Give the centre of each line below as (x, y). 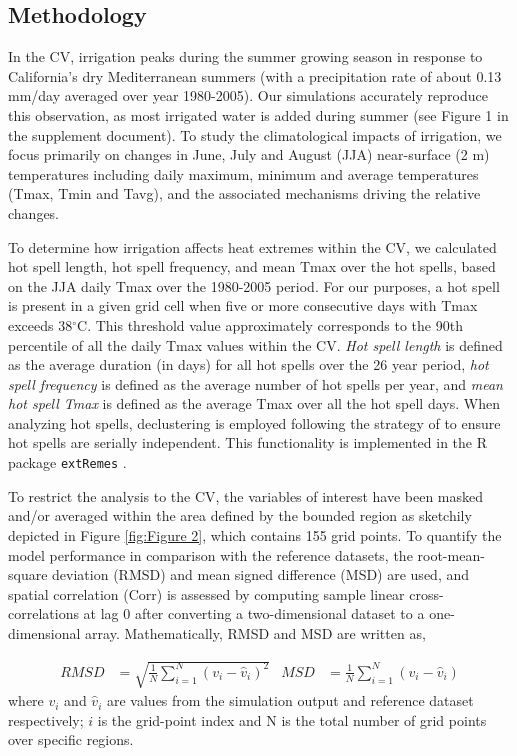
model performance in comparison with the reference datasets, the (210, 554)
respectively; (46, 719)
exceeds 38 (40, 324)
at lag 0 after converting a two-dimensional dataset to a (254, 613)
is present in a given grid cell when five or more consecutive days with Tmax (243, 305)
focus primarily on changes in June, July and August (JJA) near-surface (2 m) (249, 154)
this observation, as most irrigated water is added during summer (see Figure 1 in (258, 114)
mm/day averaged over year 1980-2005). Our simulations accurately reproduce (248, 95)
